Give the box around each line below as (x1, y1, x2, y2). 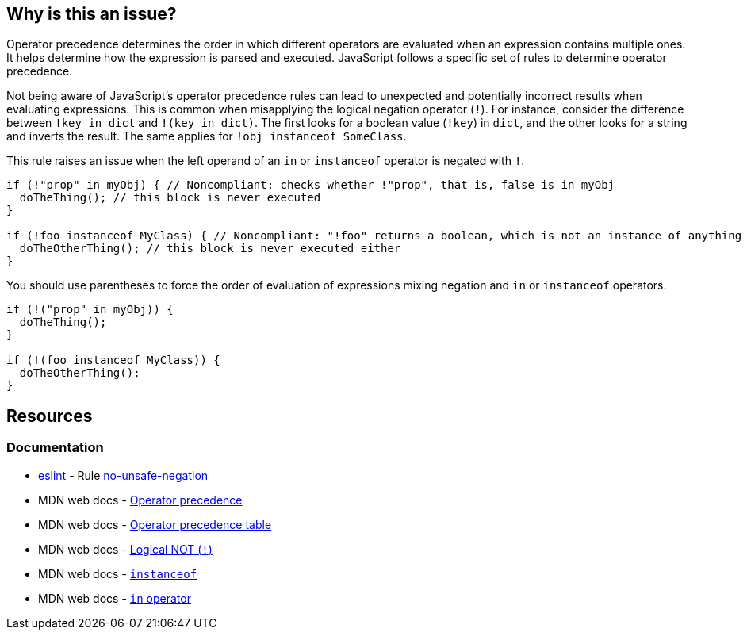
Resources (6, 405, 93, 426)
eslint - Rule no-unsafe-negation (38, 468, 209, 482)
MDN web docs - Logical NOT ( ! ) (38, 542, 213, 556)
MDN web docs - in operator (38, 591, 191, 605)
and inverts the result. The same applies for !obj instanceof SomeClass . (6, 129, 407, 144)
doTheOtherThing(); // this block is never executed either (19, 242, 401, 255)
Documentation (6, 439, 104, 456)
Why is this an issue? (6, 4, 177, 24)
